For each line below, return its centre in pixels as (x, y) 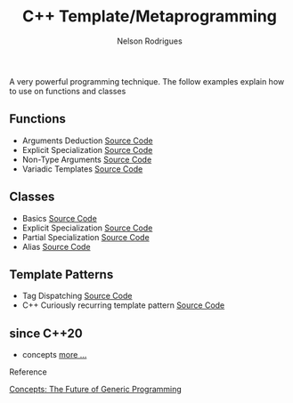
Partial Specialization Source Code (85, 237)
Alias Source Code (56, 246)
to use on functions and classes (68, 91)
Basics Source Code (60, 218)
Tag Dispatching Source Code (77, 296)
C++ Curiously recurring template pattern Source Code (123, 305)
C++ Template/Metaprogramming (150, 16)
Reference (28, 372)
